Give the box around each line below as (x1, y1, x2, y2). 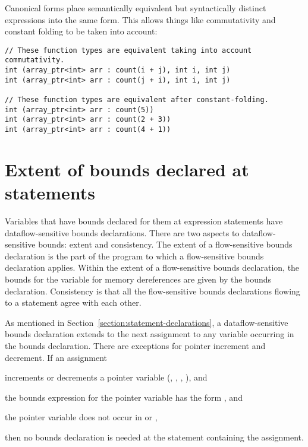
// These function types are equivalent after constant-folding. (5, 96, 269, 104)
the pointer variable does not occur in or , (5, 411, 158, 423)
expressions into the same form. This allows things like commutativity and (5, 13, 276, 26)
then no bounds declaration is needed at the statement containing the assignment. (5, 430, 304, 443)
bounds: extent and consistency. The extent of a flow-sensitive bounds (38, 238, 293, 251)
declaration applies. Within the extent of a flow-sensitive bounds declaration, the (5, 261, 300, 274)
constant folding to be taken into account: (5, 25, 158, 37)
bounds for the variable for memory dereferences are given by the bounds (5, 272, 272, 285)
